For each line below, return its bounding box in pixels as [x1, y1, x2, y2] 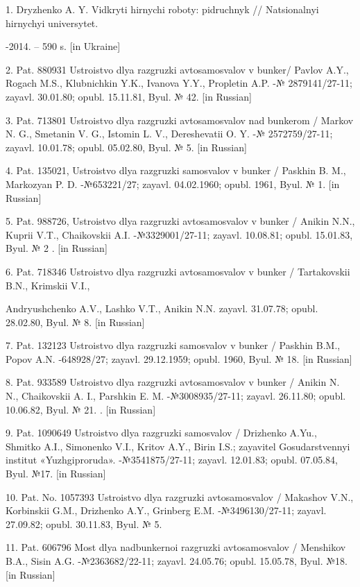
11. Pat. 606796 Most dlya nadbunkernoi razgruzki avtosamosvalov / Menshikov [6, 540, 346, 554]
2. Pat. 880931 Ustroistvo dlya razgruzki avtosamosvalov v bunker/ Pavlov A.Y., [6, 62, 349, 76]
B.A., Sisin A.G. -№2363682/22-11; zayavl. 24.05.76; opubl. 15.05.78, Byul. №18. [6, 554, 348, 568]
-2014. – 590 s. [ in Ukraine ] [6, 39, 121, 53]
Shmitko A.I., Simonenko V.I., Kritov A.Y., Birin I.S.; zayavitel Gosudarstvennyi [6, 439, 350, 453]
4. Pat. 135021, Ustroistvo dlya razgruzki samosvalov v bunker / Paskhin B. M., [6, 163, 346, 178]
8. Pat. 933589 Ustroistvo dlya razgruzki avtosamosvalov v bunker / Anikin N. [6, 375, 340, 389]
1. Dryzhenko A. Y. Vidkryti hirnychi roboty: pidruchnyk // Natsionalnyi [6, 2, 319, 16]
